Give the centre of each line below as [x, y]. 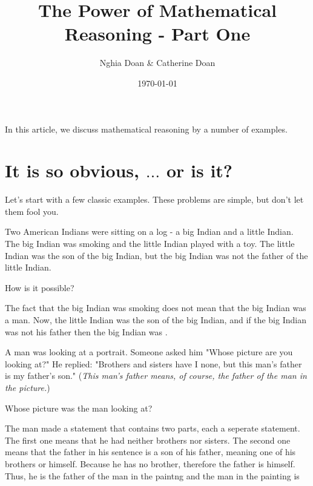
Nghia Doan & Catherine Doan [157, 63]
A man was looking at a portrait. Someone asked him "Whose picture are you [149, 352]
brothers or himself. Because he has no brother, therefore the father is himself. [150, 463]
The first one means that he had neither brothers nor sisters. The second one [148, 440]
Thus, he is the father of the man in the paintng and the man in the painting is [152, 475]
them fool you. [32, 211]
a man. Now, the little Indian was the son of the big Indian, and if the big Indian [156, 319]
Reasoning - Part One [157, 34]
